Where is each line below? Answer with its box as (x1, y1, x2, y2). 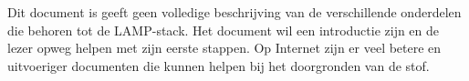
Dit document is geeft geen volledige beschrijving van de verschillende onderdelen (7, 3, 462, 21)
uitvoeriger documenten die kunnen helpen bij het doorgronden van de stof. (7, 56, 430, 75)
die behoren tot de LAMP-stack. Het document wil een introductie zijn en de (7, 20, 440, 39)
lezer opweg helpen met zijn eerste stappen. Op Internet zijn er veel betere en (7, 38, 442, 57)
